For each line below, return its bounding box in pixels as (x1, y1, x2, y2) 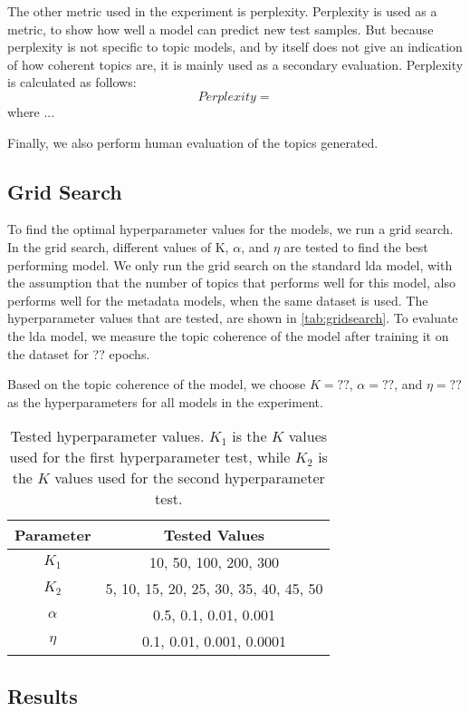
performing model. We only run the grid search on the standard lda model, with (7, 255, 453, 274)
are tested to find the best (283, 237, 428, 256)
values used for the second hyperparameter (54, 467, 325, 489)
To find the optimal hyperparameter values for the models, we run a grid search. (7, 219, 454, 239)
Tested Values (163, 524, 265, 546)
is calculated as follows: (7, 73, 137, 92)
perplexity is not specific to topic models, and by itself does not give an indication (7, 37, 463, 56)
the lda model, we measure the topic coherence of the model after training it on (7, 326, 449, 345)
